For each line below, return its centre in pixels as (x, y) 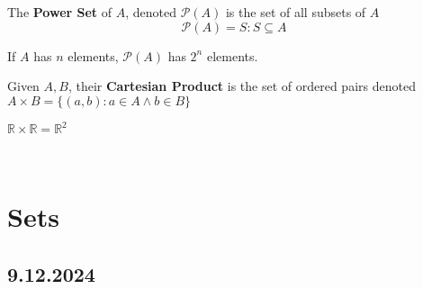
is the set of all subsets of (296, 12)
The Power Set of (60, 12)
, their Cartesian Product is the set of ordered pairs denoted (242, 86)
